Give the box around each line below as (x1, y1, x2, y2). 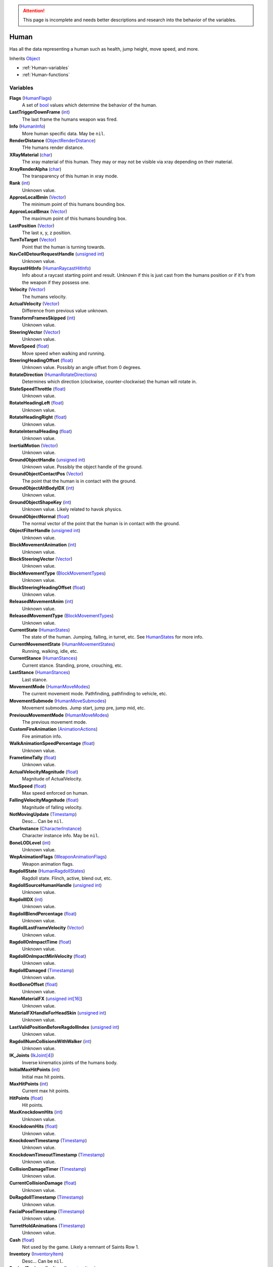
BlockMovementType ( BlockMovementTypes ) (9, 570, 106, 576)
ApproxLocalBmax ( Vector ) (9, 208, 68, 214)
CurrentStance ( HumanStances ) (9, 655, 78, 661)
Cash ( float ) (9, 1237, 35, 1243)
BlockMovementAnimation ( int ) (9, 542, 77, 548)
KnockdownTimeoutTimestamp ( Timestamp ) (9, 1151, 105, 1158)
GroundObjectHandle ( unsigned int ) (9, 457, 85, 463)
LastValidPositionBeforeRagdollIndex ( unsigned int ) (9, 1024, 120, 1030)
